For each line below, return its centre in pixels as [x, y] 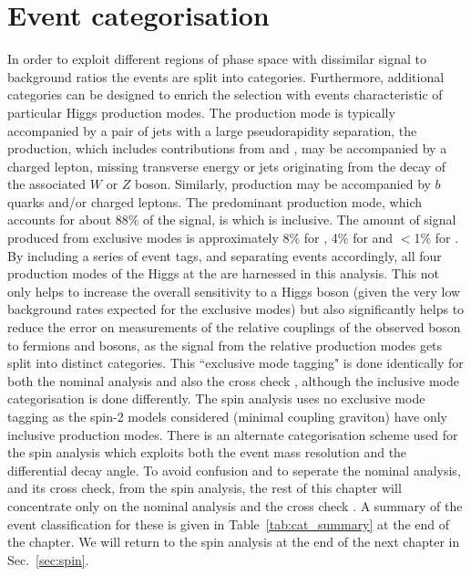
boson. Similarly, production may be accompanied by [283, 184]
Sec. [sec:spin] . [48, 559]
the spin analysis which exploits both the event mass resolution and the [207, 452]
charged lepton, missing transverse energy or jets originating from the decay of [226, 166]
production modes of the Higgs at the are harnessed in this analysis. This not [224, 273]
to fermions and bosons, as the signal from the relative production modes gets [225, 345]
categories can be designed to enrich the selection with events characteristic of [225, 94]
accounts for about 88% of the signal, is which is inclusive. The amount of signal [232, 220]
